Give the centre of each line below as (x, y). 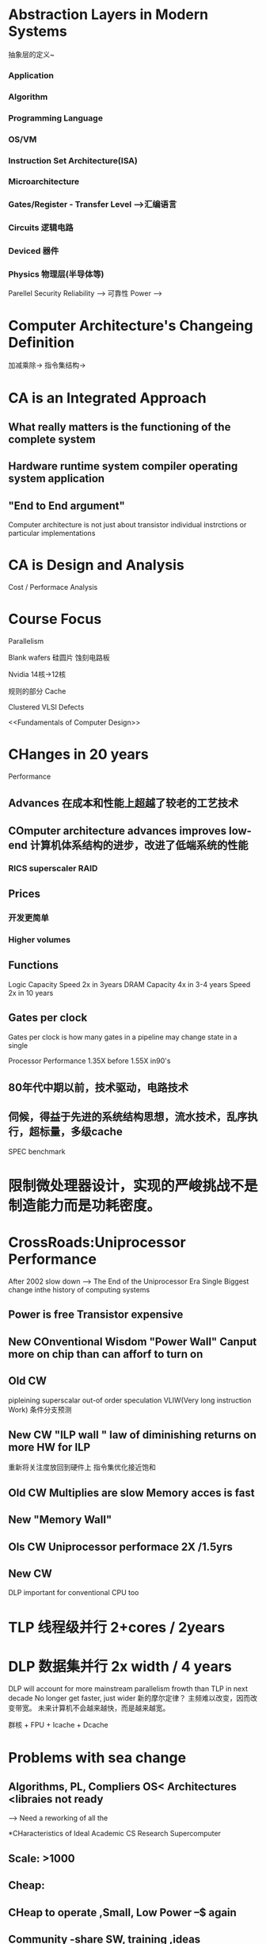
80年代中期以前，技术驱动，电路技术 (98, 1088)
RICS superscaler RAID (53, 868)
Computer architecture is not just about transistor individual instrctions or (127, 525)
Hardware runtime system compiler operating (123, 467)
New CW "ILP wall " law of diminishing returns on (133, 1435)
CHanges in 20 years (78, 754)
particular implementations (52, 534)
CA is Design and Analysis (96, 565)
